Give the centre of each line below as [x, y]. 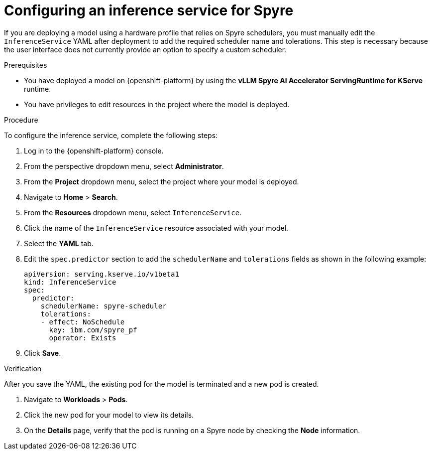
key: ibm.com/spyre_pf [93, 330]
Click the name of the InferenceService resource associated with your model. [156, 228]
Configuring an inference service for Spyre [149, 10]
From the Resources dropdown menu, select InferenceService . [133, 212]
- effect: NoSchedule [83, 322]
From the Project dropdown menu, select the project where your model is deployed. [162, 181]
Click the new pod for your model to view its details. [109, 415]
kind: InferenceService [70, 282]
